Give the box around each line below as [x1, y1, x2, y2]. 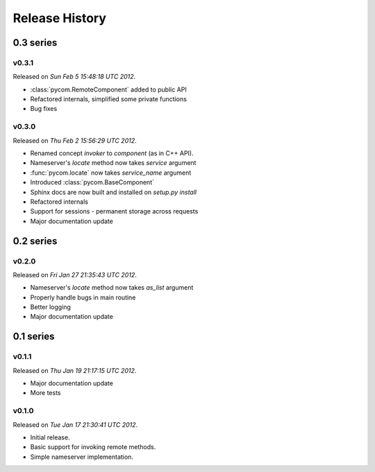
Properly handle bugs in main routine [30, 293, 136, 301]
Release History [12, 10, 107, 26]
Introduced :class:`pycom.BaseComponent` [30, 178, 154, 186]
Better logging [30, 303, 71, 311]
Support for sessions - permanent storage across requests [30, 207, 199, 216]
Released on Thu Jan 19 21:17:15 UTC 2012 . [12, 366, 137, 374]
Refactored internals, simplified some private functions [30, 95, 187, 103]
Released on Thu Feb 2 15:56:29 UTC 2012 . [12, 136, 137, 145]
